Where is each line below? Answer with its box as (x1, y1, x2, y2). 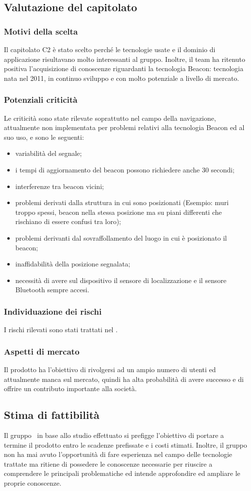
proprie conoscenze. (4, 477, 62, 488)
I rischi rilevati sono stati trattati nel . (4, 324, 118, 335)
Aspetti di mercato (4, 345, 80, 357)
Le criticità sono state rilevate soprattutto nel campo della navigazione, (4, 113, 216, 123)
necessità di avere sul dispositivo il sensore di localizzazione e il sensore (15, 275, 227, 285)
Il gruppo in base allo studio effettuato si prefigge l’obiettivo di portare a (4, 430, 224, 440)
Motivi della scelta (4, 25, 78, 37)
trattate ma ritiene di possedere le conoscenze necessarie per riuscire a (4, 458, 213, 469)
